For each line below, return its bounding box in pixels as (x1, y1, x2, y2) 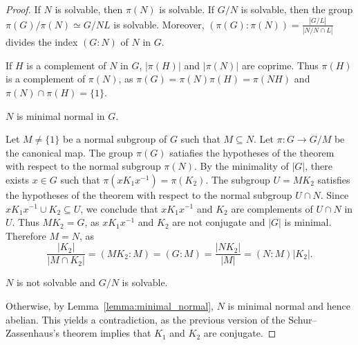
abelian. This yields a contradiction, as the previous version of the (6, 312, 285, 326)
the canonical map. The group (6, 145, 133, 159)
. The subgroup (205, 172, 270, 186)
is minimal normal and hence (227, 299, 351, 312)
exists (6, 172, 29, 186)
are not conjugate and (172, 215, 265, 229)
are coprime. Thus (241, 57, 319, 72)
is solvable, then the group (241, 2, 353, 16)
